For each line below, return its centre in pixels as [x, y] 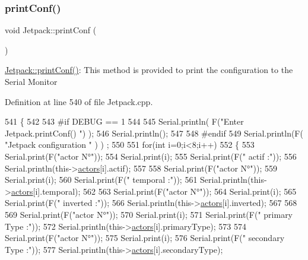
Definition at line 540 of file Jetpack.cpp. [79, 101]
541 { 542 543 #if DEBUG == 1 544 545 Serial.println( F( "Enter [124, 121]
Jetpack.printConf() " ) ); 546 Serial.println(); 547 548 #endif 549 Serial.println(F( [154, 133]
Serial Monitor [31, 81]
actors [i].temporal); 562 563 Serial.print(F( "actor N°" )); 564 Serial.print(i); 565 [154, 191]
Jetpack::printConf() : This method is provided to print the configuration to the [149, 70]
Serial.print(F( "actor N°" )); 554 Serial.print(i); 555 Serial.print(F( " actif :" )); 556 [151, 156]
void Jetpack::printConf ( [51, 30]
